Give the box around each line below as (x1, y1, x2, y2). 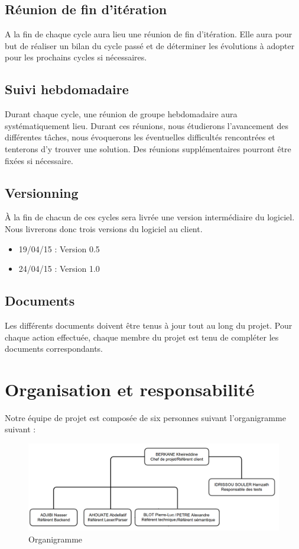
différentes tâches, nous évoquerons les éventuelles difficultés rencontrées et (5, 131, 275, 143)
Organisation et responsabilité (5, 377, 255, 401)
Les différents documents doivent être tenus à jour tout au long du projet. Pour (5, 319, 292, 331)
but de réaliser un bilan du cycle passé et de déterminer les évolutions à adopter (5, 39, 295, 52)
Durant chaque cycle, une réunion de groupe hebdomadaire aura (5, 108, 238, 120)
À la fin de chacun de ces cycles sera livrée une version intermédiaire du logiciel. (5, 211, 295, 223)
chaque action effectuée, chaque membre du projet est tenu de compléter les (5, 330, 279, 343)
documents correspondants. (5, 342, 103, 355)
